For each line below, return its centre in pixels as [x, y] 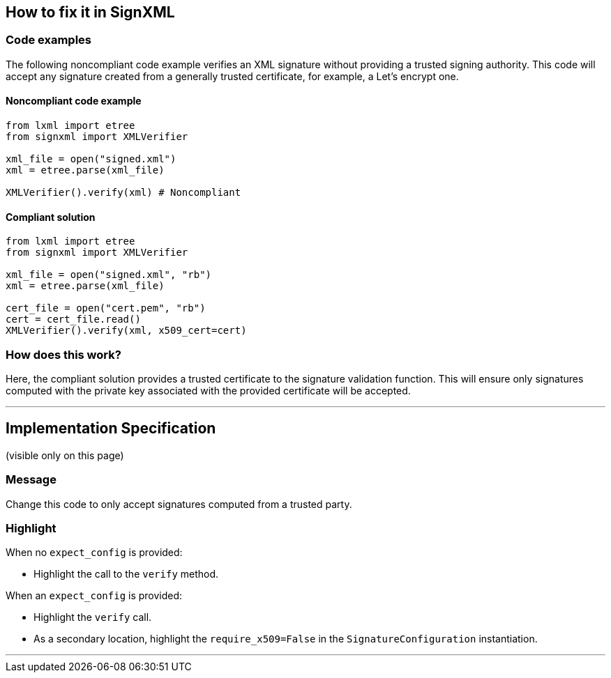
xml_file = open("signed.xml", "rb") [109, 275]
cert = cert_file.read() [73, 319]
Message [31, 480]
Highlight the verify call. [93, 617]
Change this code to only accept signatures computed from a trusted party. [179, 504]
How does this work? [63, 354]
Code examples [49, 40]
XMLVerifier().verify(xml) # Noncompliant [123, 193]
